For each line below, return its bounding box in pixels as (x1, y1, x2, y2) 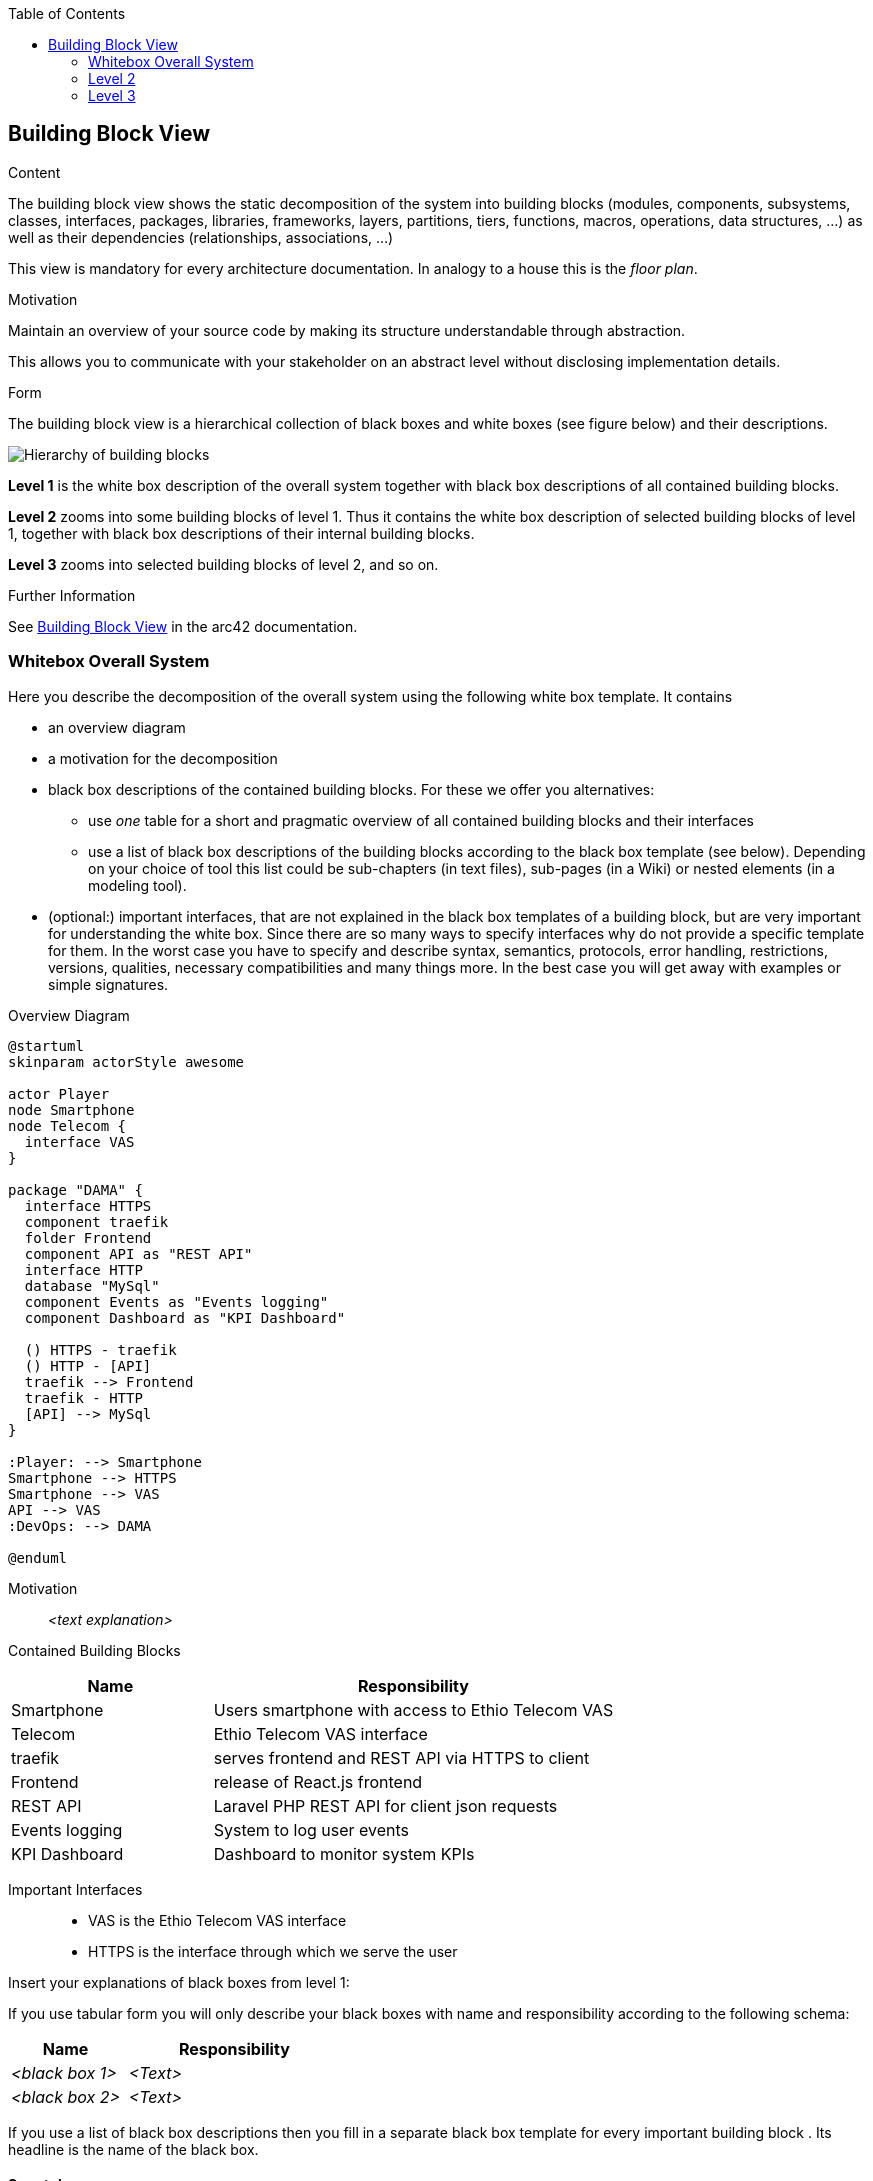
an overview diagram (48, 718, 186, 736)
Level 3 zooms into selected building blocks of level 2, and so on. (8, 555, 439, 573)
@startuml (8, 1037, 84, 1054)
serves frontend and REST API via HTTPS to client (213, 1747, 590, 1768)
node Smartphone (8, 1101, 135, 1118)
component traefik (24, 1213, 169, 1230)
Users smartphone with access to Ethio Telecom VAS (213, 1699, 614, 1720)
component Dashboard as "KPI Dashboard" (24, 1309, 346, 1326)
